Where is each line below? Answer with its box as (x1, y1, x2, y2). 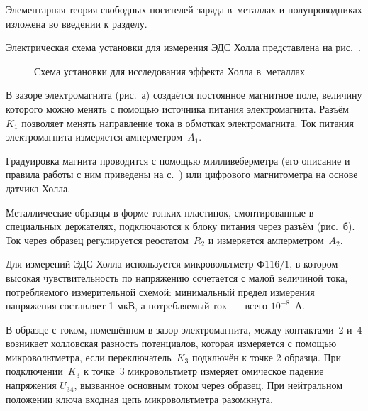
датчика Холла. (6, 180, 71, 195)
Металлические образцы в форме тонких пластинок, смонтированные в (6, 204, 314, 219)
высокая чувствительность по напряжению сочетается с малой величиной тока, (6, 270, 348, 285)
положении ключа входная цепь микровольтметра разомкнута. (6, 391, 273, 406)
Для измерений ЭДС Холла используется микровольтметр (6, 256, 254, 271)
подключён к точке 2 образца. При (191, 349, 342, 364)
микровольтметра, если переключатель (6, 349, 172, 364)
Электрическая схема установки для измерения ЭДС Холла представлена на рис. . (6, 40, 361, 55)
